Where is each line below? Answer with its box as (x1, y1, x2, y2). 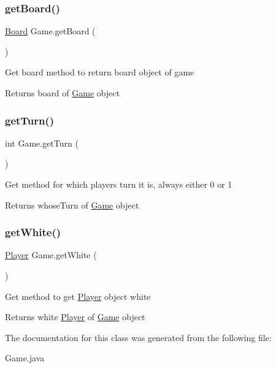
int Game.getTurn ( (5, 136, 79, 149)
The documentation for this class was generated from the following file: (5, 331, 272, 343)
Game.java (5, 351, 45, 364)
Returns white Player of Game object (5, 310, 145, 323)
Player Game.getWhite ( (5, 248, 97, 261)
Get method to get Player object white (5, 289, 151, 302)
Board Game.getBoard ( (5, 25, 96, 37)
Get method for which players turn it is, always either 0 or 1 (5, 178, 232, 190)
